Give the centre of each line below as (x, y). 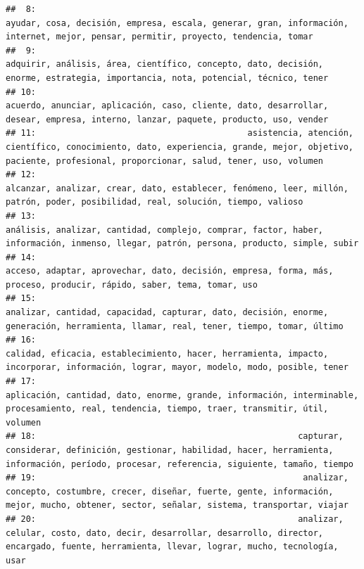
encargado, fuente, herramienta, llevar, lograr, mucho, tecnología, (172, 547)
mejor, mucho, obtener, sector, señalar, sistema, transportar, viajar (177, 505)
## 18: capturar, (175, 436)
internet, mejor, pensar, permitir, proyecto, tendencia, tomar (159, 37)
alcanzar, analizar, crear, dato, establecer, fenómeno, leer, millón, (177, 188)
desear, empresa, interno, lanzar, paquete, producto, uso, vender (167, 119)
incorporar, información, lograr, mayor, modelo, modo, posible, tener (177, 367)
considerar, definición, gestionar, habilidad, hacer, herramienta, (170, 450)
